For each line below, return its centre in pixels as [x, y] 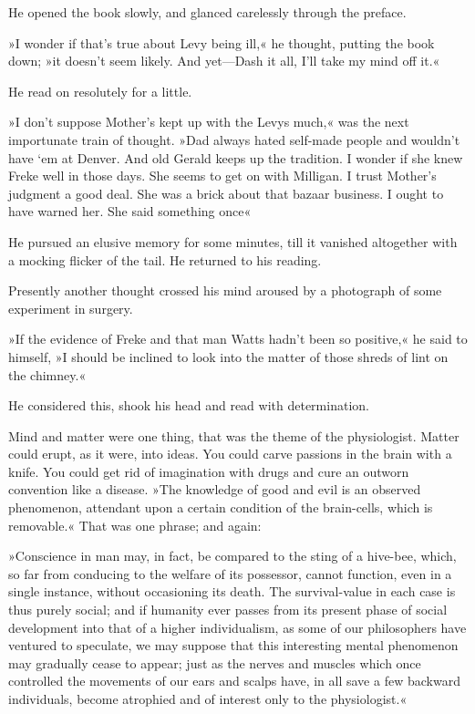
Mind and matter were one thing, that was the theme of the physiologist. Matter [234, 435]
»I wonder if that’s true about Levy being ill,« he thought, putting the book [222, 42]
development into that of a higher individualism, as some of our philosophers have [237, 627]
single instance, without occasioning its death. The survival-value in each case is [232, 591]
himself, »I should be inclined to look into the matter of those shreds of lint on [228, 356]
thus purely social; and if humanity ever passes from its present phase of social [228, 610]
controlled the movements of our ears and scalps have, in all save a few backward [234, 681]
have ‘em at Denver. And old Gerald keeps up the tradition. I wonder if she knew [236, 157]
